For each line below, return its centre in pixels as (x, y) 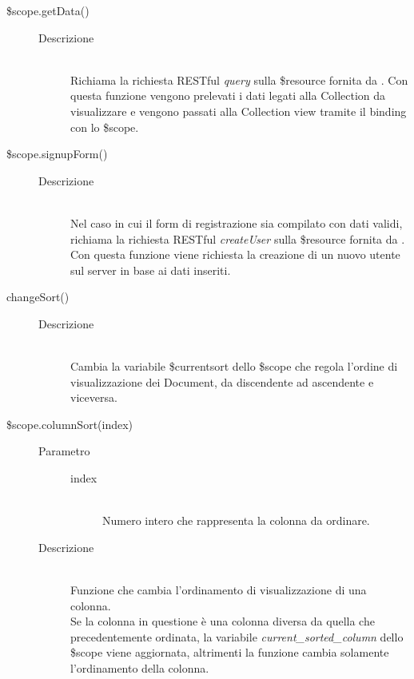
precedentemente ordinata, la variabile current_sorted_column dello (237, 636)
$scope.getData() (48, 10)
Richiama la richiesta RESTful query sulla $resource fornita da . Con (239, 79)
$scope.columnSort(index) (70, 424)
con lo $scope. (105, 127)
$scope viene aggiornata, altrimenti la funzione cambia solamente (230, 652)
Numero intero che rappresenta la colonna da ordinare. (236, 520)
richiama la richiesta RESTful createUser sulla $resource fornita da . (238, 238)
